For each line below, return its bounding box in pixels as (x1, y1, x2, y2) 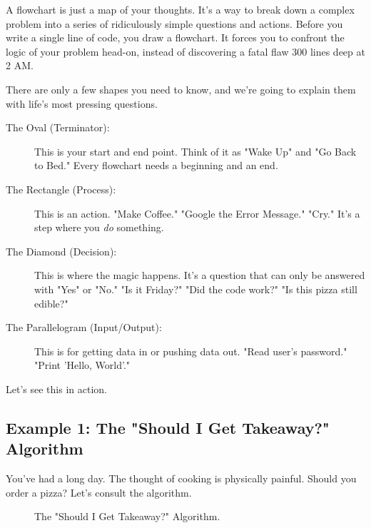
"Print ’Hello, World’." (34, 357, 131, 372)
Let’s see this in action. (6, 381, 107, 396)
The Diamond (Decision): (6, 243, 117, 258)
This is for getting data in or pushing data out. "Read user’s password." (34, 343, 347, 358)
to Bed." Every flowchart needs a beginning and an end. (34, 158, 278, 173)
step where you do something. (34, 220, 164, 235)
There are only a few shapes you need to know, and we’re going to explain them (6, 81, 356, 96)
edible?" (34, 295, 68, 310)
